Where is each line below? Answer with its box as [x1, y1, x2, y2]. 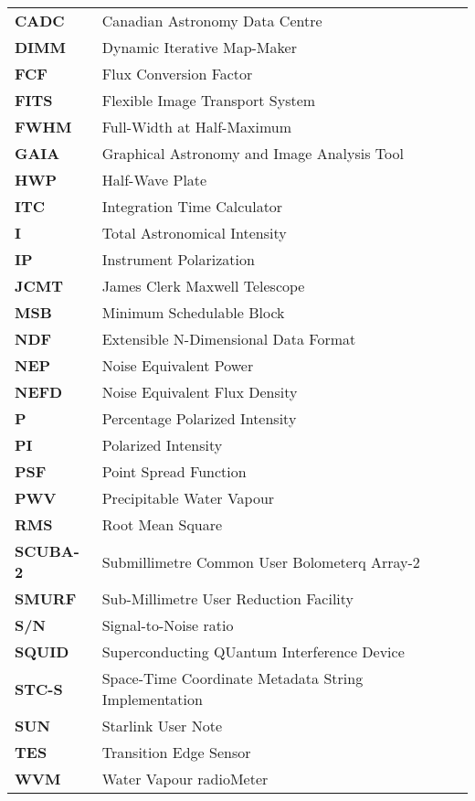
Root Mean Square [101, 514, 223, 535]
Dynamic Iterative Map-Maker [101, 37, 297, 58]
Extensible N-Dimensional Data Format [101, 328, 356, 349]
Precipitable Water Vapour [101, 487, 275, 508]
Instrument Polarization [101, 249, 255, 270]
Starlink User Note [101, 715, 223, 736]
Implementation [101, 689, 203, 710]
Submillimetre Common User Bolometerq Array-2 [101, 550, 420, 572]
